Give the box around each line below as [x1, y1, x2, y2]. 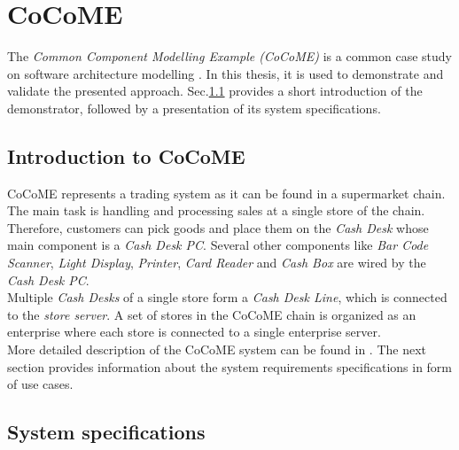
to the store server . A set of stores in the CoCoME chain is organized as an [7, 305, 416, 323]
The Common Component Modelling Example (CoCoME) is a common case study [7, 47, 452, 66]
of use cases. [7, 375, 74, 393]
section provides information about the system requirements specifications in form [7, 357, 453, 376]
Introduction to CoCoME [7, 142, 245, 169]
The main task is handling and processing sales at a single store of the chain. [7, 201, 425, 220]
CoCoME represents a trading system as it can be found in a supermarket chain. [7, 183, 446, 202]
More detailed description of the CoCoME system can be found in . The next [7, 340, 427, 359]
